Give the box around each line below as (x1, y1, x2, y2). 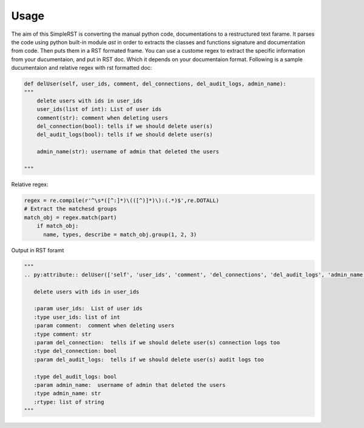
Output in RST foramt (11, 246, 64, 254)
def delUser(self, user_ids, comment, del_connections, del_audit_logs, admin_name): (24, 81, 286, 87)
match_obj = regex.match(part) (24, 214, 118, 221)
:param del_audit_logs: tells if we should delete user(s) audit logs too (33, 356, 264, 363)
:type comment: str (33, 330, 92, 338)
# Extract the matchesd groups (24, 206, 118, 212)
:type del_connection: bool (33, 347, 118, 355)
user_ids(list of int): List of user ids (36, 106, 162, 113)
